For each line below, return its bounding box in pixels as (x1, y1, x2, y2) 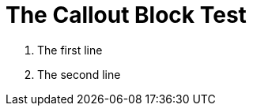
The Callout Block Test (6, 2, 247, 28)
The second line (37, 67, 121, 81)
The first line (37, 43, 103, 57)
